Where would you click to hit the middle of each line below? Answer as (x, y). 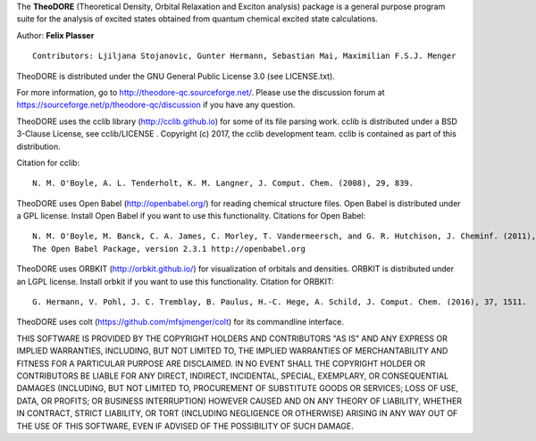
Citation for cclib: (48, 162)
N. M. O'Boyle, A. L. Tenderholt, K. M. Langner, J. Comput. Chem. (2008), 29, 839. (223, 183)
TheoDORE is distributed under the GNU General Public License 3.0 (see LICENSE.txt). (176, 76)
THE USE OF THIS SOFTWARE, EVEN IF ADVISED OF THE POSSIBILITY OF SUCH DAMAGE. (185, 426)
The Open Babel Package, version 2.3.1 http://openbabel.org (169, 249)
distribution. (39, 146)
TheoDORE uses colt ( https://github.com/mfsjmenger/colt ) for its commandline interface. (180, 322)
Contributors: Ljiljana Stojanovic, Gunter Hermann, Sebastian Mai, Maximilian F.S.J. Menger (244, 56)
